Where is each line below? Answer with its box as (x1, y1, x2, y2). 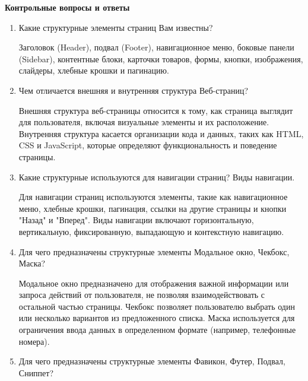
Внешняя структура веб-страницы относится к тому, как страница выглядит (18, 104, 293, 116)
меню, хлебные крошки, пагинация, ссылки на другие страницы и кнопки (18, 202, 287, 214)
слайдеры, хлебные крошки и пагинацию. (18, 64, 169, 77)
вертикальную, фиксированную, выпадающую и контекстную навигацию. (18, 225, 284, 237)
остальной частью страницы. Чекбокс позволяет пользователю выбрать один (18, 300, 295, 312)
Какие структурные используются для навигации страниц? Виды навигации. (18, 170, 295, 183)
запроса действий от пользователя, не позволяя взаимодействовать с (18, 288, 265, 301)
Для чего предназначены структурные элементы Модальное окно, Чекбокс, (18, 245, 290, 258)
